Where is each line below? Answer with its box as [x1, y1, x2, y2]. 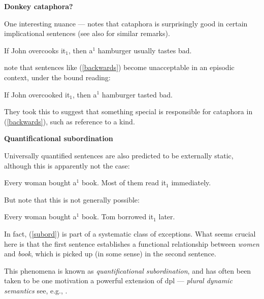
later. [158, 211, 175, 222]
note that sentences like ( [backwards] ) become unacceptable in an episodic [4, 62, 235, 73]
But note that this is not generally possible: [4, 194, 140, 205]
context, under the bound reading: [4, 72, 111, 82]
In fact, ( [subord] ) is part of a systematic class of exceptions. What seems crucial [4, 228, 256, 239]
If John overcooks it [4, 45, 66, 55]
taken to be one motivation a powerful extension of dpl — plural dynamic [4, 275, 233, 286]
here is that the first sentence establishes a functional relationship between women [4, 238, 259, 249]
